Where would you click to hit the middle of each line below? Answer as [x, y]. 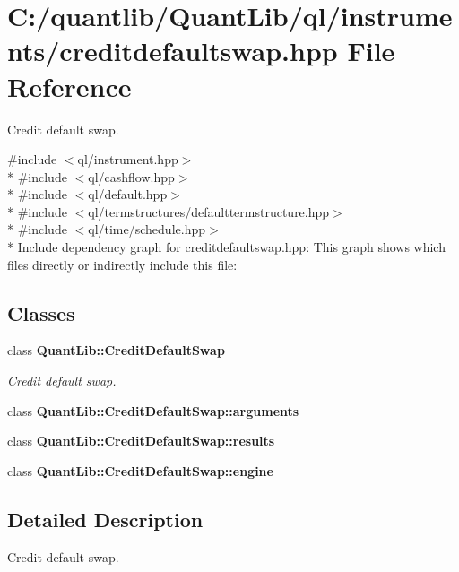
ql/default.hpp [128, 194]
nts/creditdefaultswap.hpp [173, 51]
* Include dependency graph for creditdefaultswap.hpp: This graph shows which [226, 247]
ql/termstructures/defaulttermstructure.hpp [209, 211]
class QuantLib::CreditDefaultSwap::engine [140, 470]
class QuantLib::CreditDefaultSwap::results [141, 441]
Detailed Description [105, 519]
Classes [41, 312]
